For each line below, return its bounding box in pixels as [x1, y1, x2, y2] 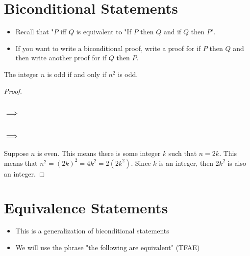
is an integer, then [159, 157, 214, 168]
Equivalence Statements [4, 197, 168, 217]
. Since [131, 157, 151, 168]
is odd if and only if [47, 69, 106, 79]
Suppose [4, 148, 29, 158]
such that [168, 148, 197, 158]
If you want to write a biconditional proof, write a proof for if [15, 43, 201, 53]
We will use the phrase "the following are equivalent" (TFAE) [15, 242, 200, 253]
